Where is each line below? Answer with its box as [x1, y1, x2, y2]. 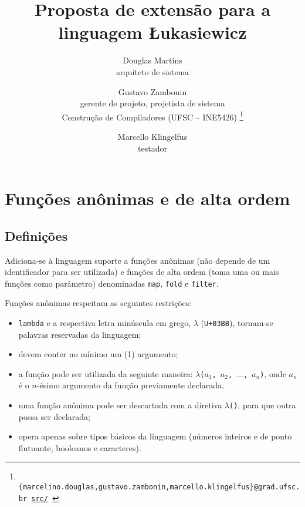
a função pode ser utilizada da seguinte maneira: [18, 367, 193, 380]
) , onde [260, 367, 286, 380]
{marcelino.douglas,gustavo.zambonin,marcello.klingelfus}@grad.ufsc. [18, 483, 300, 492]
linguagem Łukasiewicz [58, 20, 247, 44]
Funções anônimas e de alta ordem [5, 186, 290, 210]
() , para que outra [229, 399, 296, 411]
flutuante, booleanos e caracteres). [18, 441, 141, 454]
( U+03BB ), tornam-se [201, 316, 273, 328]
